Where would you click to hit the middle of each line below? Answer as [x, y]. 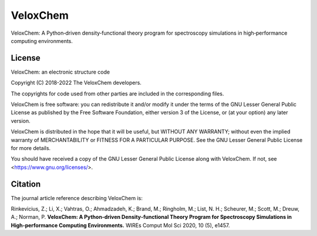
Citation [26, 184]
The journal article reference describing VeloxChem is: [77, 198]
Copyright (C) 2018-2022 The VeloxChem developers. [76, 83]
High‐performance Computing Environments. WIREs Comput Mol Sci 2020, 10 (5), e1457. [120, 225]
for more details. [31, 148]
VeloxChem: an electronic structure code [60, 72]
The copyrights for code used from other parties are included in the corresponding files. [117, 94]
